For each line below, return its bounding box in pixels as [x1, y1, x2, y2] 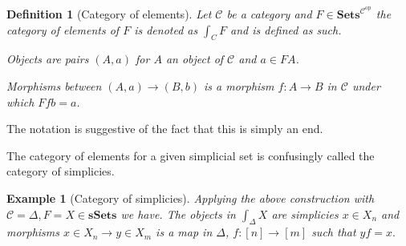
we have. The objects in [120, 205, 236, 222]
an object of [165, 50, 224, 67]
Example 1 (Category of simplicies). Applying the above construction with [6, 190, 375, 207]
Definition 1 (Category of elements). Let [6, 6, 212, 22]
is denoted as [134, 21, 198, 38]
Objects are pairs [6, 50, 89, 67]
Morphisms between [6, 78, 102, 95]
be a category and [226, 6, 312, 22]
